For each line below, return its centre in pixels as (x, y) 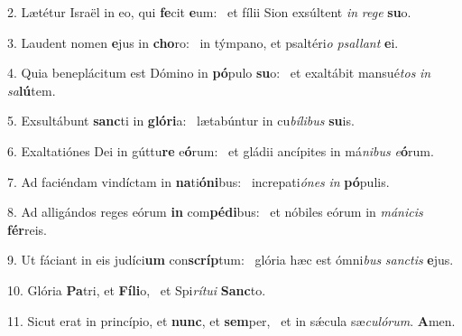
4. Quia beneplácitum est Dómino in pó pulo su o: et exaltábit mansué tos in (219, 73)
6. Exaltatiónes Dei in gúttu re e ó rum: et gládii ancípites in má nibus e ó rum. (221, 150)
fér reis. (27, 229)
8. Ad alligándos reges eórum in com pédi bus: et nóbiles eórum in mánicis (215, 212)
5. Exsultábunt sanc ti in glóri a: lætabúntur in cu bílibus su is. (181, 121)
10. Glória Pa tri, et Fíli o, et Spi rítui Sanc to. (137, 289)
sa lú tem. (32, 90)
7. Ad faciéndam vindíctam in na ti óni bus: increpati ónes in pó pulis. (199, 181)
